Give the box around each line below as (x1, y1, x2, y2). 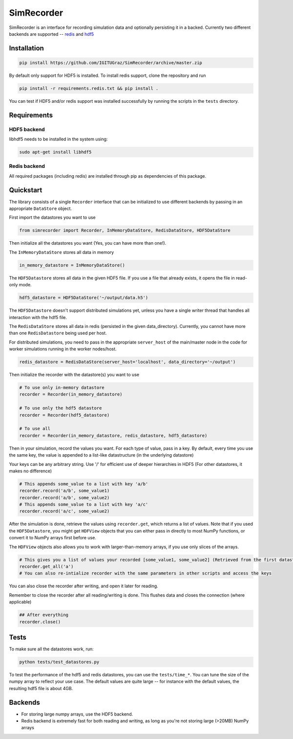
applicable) (9, 599, 32, 605)
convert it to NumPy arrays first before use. (9, 535, 96, 541)
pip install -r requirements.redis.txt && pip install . (19, 86, 159, 91)
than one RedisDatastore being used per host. (9, 330, 107, 336)
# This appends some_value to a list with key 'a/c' (19, 502, 148, 508)
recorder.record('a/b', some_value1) (19, 488, 110, 494)
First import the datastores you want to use (9, 214, 96, 220)
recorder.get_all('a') (19, 564, 74, 570)
